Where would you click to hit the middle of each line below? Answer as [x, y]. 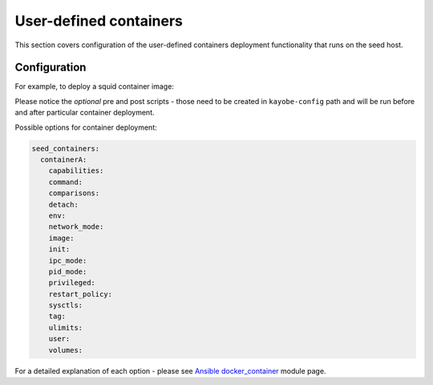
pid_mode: [68, 271]
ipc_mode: [68, 261]
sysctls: [66, 305]
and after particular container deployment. [85, 113]
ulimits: [66, 327]
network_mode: [76, 227]
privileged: [72, 283]
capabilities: [76, 171]
